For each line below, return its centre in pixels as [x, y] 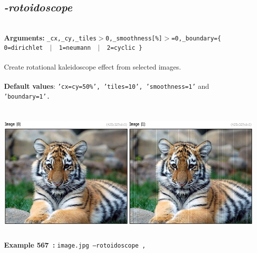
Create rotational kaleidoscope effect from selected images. [93, 66]
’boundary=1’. [27, 96]
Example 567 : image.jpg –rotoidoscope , [75, 245]
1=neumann [75, 48]
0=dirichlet [23, 48]
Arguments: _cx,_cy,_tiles [50, 37]
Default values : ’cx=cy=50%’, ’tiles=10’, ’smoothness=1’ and [107, 86]
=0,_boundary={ [196, 38]
